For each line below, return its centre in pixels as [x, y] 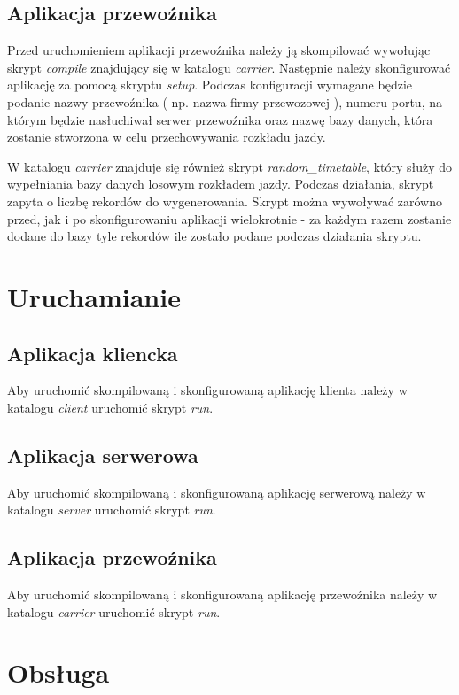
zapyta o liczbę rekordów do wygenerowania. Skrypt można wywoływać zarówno [225, 201]
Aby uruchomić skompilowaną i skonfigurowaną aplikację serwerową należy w [217, 492]
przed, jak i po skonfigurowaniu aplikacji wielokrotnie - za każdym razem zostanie [229, 218]
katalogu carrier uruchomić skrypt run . [114, 611]
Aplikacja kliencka [93, 353]
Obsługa [58, 672]
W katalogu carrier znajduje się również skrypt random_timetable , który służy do [230, 166]
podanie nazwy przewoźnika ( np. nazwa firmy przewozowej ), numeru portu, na [225, 101]
